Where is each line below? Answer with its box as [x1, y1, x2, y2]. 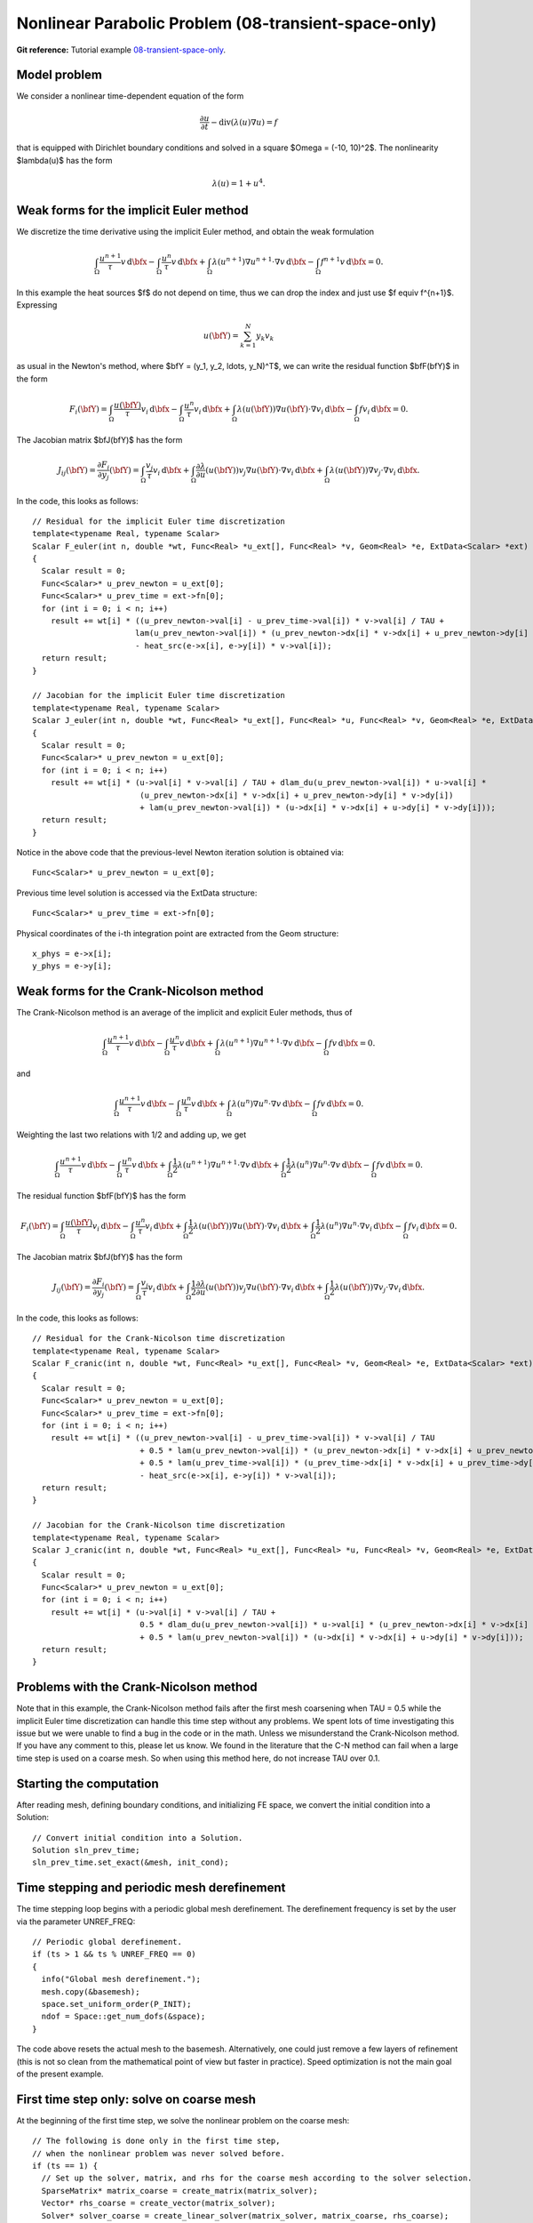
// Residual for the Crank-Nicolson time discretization [32, 1334, 286, 1344]
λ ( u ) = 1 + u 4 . [211, 177, 266, 189]
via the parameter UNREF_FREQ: [16, 1916, 136, 1927]
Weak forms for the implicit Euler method [16, 203, 249, 218]
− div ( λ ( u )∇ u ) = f [210, 116, 279, 127]
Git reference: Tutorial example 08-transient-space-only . [16, 44, 227, 55]
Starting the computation [16, 1776, 159, 1791]
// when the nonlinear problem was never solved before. [32, 2148, 286, 2158]
